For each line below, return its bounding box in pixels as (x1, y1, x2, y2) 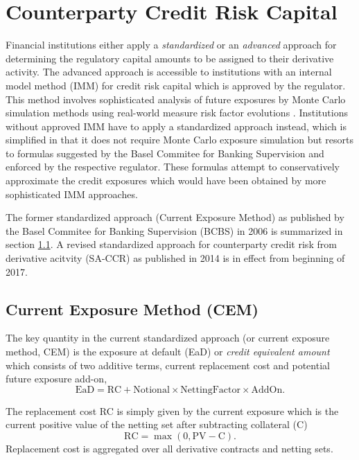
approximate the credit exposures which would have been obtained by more (6, 173, 326, 188)
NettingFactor (180, 384, 240, 395)
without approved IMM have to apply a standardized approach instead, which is (6, 118, 347, 133)
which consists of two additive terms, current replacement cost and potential (6, 357, 330, 372)
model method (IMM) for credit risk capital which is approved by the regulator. (6, 78, 346, 92)
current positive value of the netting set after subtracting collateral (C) (6, 417, 308, 432)
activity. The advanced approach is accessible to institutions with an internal (6, 64, 332, 79)
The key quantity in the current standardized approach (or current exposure (6, 330, 330, 345)
